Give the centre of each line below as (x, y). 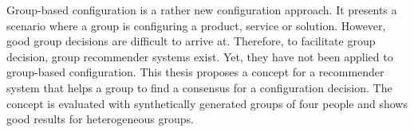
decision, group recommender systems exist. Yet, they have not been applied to (200, 56)
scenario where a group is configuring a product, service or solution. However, (196, 25)
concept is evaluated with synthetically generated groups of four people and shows (207, 103)
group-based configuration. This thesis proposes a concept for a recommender (195, 72)
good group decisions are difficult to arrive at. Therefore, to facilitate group (191, 41)
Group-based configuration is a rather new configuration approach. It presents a (202, 10)
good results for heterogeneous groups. (100, 119)
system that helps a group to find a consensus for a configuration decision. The (199, 87)
